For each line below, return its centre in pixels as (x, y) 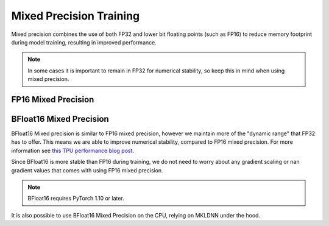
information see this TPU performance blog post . (73, 150)
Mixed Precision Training (76, 16)
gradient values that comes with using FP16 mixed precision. (87, 170)
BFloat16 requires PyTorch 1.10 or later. (76, 199)
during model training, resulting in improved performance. (84, 42)
